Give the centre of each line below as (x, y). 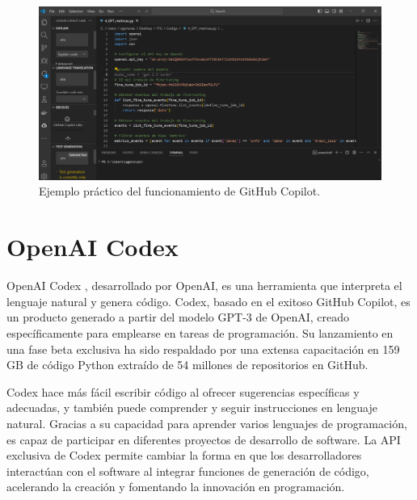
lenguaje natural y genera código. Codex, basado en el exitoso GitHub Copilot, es (208, 301)
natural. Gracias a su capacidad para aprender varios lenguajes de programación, (207, 423)
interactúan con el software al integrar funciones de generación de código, (188, 471)
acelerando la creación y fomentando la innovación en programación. (176, 487)
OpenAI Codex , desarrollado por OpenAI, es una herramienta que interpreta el (204, 286)
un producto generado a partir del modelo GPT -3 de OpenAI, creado (178, 317)
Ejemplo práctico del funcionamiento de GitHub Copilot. (180, 191)
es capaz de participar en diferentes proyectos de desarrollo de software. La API (204, 439)
